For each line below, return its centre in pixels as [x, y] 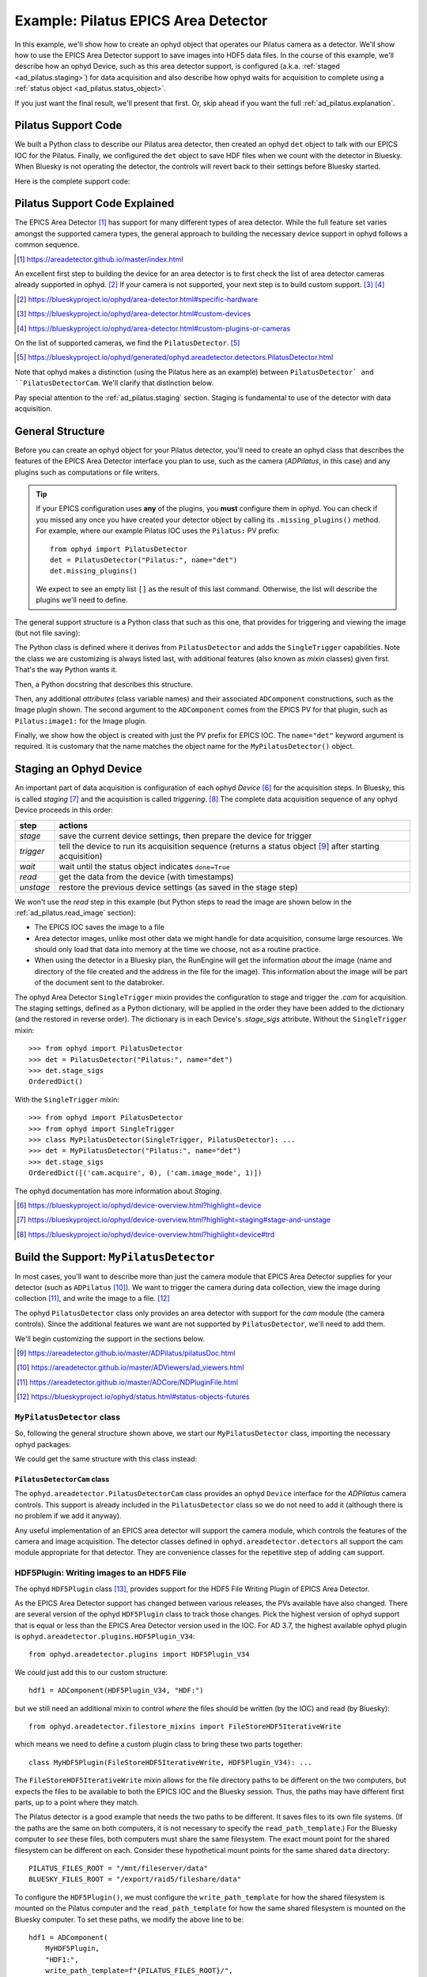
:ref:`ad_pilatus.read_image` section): [75, 913]
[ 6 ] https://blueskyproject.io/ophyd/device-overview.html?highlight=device [139, 1205]
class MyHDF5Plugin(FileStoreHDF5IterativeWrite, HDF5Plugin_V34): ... [170, 1762]
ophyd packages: [43, 1444]
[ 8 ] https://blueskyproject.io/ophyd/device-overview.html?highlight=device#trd [146, 1234]
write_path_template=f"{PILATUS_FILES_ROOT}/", [139, 1971]
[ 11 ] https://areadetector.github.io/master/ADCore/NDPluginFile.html [128, 1382]
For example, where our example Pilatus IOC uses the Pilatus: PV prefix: [158, 531]
